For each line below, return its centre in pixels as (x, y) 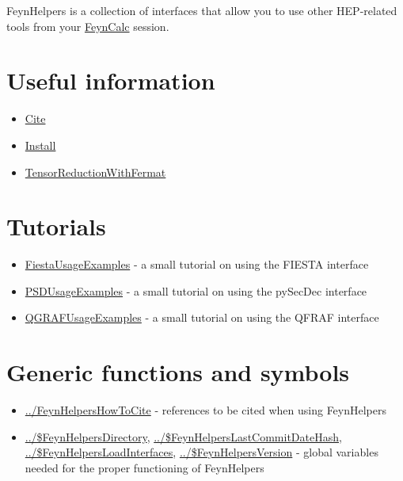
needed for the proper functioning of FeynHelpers (144, 467)
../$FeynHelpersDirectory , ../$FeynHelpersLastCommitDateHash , (183, 436)
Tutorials (56, 226)
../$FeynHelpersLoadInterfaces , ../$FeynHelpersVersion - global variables (201, 452)
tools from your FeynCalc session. (88, 26)
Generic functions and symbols (178, 372)
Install (40, 145)
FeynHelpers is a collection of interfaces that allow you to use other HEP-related (202, 10)
